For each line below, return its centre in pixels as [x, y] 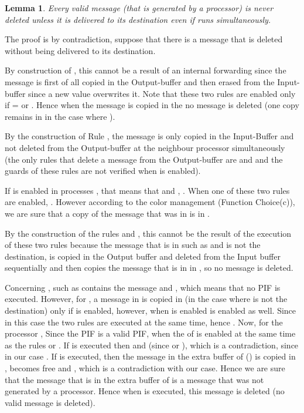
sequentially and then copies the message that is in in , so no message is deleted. [149, 268]
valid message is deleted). [50, 402]
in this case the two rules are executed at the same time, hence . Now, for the [144, 322]
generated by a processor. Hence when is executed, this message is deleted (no [145, 391]
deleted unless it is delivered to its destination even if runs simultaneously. [138, 19]
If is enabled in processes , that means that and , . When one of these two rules [147, 190]
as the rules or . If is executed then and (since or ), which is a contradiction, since [152, 345]
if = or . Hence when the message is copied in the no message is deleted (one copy [152, 105]
